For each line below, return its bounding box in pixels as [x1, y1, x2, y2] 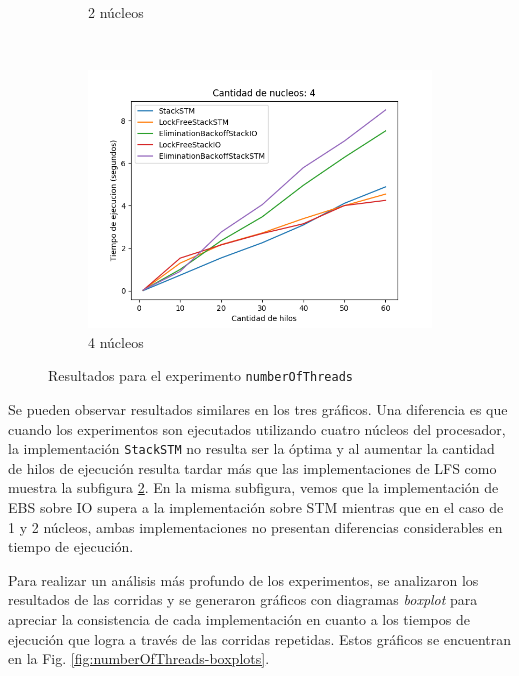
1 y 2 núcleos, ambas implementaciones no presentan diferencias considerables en [8, 516, 503, 537]
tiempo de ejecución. [8, 536, 134, 557]
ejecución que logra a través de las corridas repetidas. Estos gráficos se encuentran [8, 628, 512, 649]
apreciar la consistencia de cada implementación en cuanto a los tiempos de [8, 609, 470, 630]
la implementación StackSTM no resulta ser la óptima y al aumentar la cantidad [8, 438, 495, 459]
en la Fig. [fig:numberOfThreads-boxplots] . [8, 648, 270, 669]
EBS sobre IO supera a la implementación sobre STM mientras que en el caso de [8, 497, 504, 518]
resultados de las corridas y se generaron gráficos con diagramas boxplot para [8, 589, 478, 610]
